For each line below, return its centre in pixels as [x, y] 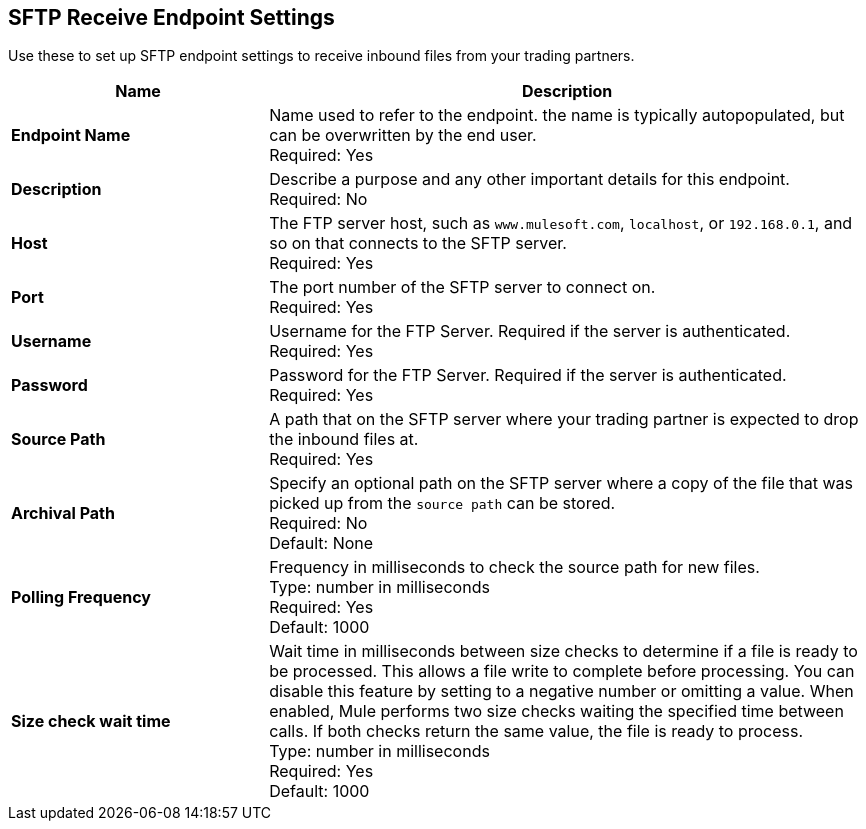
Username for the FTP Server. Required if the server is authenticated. [530, 331]
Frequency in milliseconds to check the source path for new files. [514, 567]
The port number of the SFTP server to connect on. [462, 287]
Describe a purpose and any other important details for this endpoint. [529, 179]
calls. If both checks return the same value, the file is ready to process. [536, 731]
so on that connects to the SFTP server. [418, 243]
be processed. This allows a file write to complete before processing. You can [562, 671]
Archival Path [63, 513]
